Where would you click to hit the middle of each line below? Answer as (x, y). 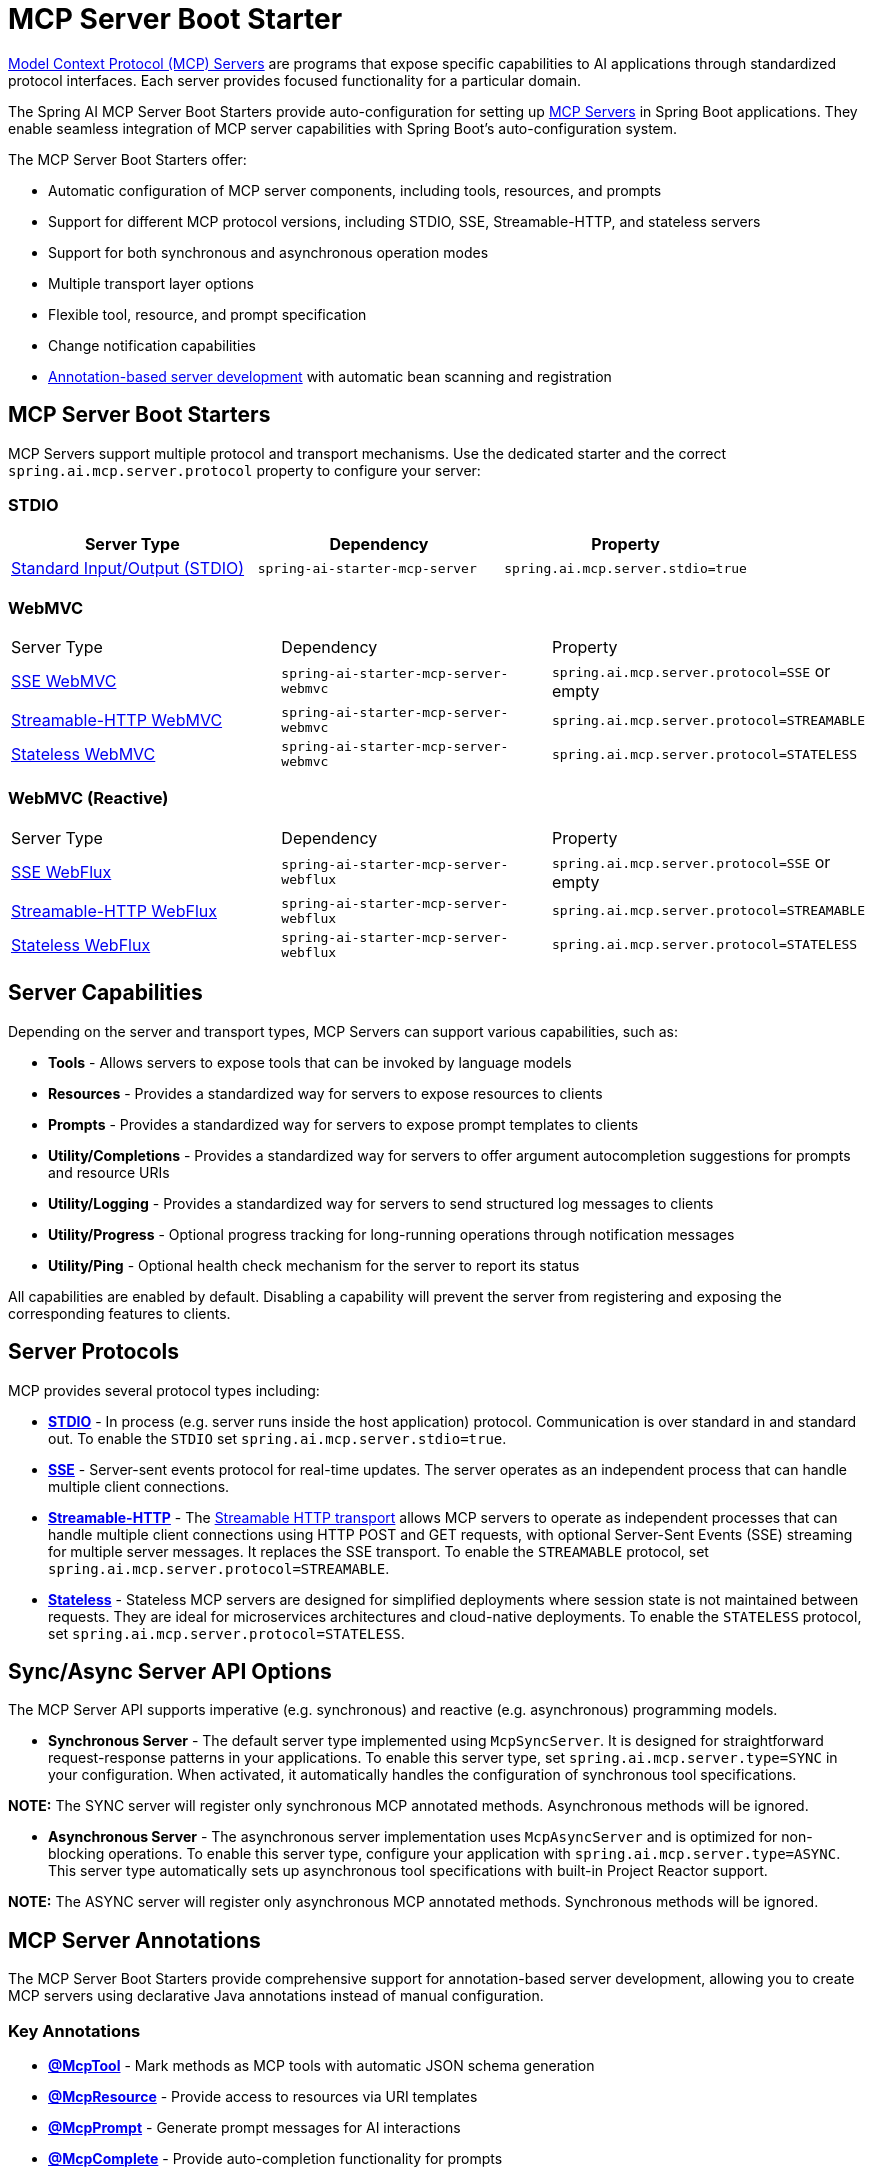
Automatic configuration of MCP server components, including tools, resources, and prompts (355, 190)
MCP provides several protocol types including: (164, 1390)
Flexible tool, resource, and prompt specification (207, 314)
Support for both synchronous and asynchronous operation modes (268, 252)
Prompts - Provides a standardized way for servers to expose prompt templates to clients (343, 1124)
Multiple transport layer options (151, 283)
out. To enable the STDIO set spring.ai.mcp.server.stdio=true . (277, 1438)
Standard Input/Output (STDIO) (128, 568)
